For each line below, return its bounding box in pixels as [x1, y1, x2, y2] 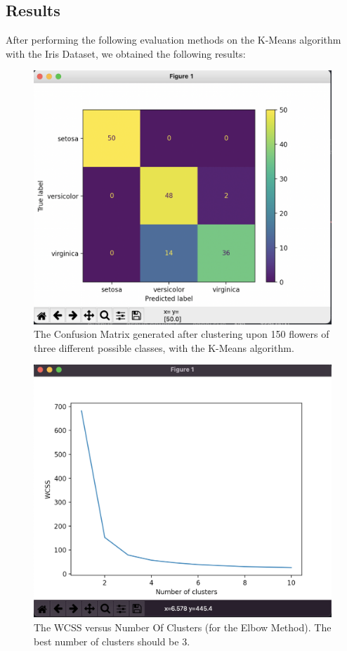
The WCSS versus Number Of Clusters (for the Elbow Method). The [34, 619, 332, 634]
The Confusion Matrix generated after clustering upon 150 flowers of [34, 327, 329, 341]
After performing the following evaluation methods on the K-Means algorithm [6, 32, 341, 47]
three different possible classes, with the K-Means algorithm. [34, 340, 294, 355]
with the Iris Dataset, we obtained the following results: [6, 46, 246, 61]
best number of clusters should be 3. [34, 633, 190, 648]
